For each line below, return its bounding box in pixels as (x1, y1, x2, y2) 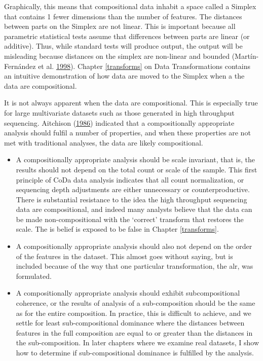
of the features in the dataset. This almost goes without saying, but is (16, 250, 233, 261)
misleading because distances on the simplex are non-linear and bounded (4, 50, 230, 61)
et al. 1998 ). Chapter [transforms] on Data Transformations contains (38, 60, 251, 71)
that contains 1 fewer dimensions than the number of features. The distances (4, 11, 242, 21)
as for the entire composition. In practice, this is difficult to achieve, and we (16, 307, 251, 318)
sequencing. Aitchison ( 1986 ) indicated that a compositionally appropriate (4, 117, 235, 128)
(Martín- (232, 50, 259, 61)
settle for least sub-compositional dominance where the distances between (16, 317, 245, 328)
